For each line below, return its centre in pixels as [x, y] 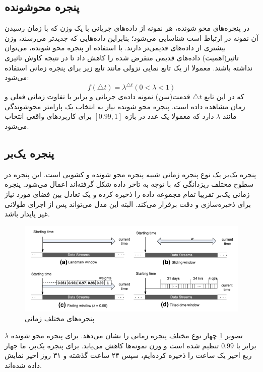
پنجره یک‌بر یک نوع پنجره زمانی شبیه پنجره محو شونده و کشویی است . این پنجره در [130, 174]
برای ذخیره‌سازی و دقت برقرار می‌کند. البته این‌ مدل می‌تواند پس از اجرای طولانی [128, 204]
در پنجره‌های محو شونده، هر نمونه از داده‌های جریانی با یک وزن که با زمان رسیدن [127, 28]
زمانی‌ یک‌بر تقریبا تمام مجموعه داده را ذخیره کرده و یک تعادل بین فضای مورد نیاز [127, 194]
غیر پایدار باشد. [27, 214]
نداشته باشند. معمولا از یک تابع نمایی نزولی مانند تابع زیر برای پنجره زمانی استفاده [129, 67]
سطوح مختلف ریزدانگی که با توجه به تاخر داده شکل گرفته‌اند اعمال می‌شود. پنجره [129, 184]
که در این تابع [224, 96]
